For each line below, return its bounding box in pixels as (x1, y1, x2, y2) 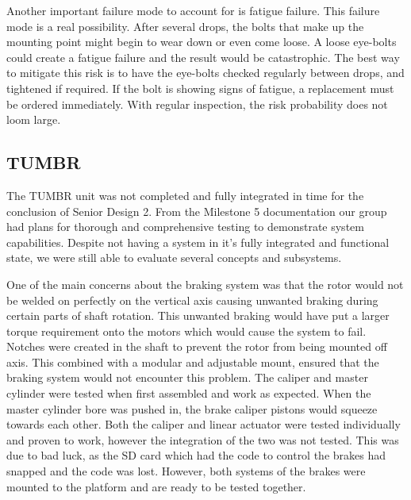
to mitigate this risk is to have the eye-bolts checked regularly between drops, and (6, 64, 405, 81)
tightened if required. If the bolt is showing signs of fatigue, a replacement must (6, 79, 394, 96)
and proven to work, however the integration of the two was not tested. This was (6, 431, 399, 448)
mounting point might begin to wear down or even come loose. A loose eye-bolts (6, 33, 397, 50)
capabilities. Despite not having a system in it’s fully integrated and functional (6, 233, 390, 250)
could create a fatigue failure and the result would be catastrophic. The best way (6, 48, 400, 65)
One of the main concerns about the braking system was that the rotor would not (6, 275, 404, 292)
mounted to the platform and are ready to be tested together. (6, 478, 306, 494)
